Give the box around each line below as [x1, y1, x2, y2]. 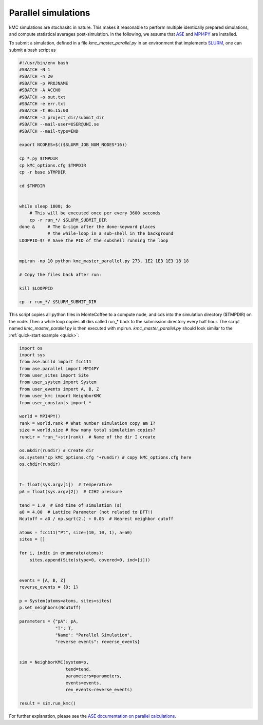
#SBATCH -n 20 [19, 74, 53, 79]
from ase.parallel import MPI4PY [19, 366, 99, 371]
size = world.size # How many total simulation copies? [19, 427, 156, 433]
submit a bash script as [9, 47, 56, 53]
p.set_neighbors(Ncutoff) [19, 605, 81, 610]
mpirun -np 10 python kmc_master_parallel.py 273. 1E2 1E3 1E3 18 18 [19, 258, 189, 264]
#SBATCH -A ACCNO [19, 87, 61, 93]
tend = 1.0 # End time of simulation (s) [19, 502, 122, 508]
